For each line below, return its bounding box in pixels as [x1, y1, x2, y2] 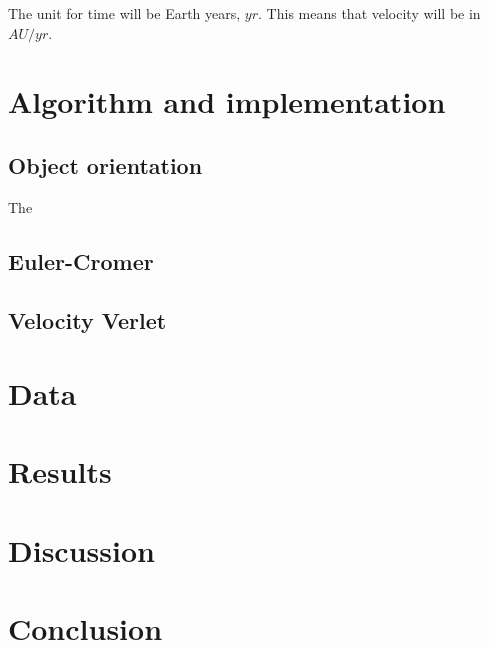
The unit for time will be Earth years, [8, 3, 241, 23]
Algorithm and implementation [8, 81, 446, 122]
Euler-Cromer [8, 245, 154, 276]
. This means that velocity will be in [258, 3, 481, 23]
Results [8, 451, 112, 492]
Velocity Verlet [8, 304, 167, 335]
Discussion [8, 529, 155, 570]
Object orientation [8, 149, 203, 180]
